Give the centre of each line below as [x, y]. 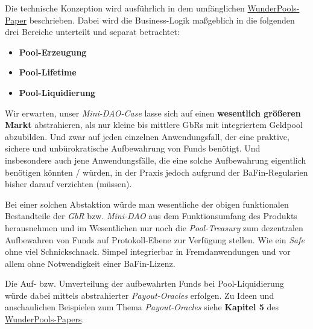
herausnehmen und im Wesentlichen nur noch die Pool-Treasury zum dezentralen [154, 227]
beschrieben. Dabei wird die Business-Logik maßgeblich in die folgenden [162, 20]
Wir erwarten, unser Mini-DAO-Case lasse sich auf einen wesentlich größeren [153, 113]
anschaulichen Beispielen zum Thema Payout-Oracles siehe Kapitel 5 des [142, 307]
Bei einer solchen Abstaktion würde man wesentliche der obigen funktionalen [147, 204]
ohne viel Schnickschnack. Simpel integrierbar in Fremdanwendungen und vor [148, 251]
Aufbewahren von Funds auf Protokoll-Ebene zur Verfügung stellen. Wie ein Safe [155, 239]
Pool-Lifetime [48, 72]
